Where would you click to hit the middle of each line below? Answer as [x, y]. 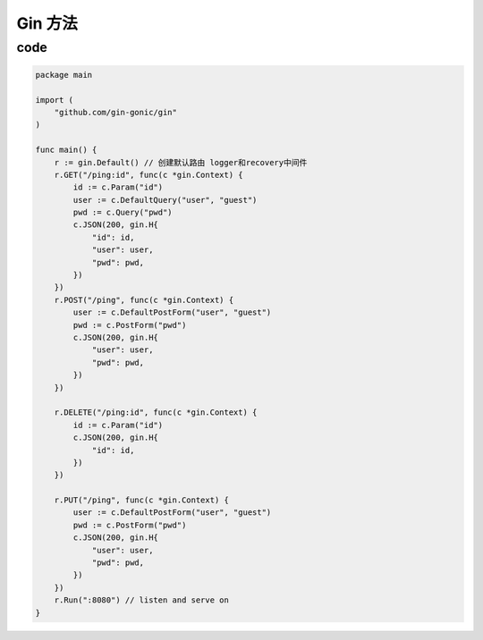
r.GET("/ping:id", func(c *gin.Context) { [148, 175]
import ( [55, 100]
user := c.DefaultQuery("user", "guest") [165, 200]
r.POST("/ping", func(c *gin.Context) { [144, 300]
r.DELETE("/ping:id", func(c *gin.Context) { [156, 413]
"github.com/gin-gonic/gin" [116, 112]
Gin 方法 [47, 23]
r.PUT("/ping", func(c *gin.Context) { [142, 500]
